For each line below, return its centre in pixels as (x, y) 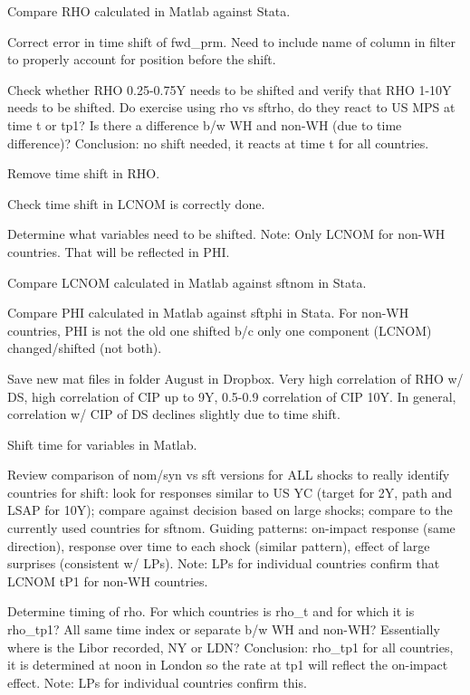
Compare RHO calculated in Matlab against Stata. (149, 11)
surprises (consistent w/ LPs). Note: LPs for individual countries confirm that (224, 563)
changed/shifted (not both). (85, 348)
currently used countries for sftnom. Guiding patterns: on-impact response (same (231, 528)
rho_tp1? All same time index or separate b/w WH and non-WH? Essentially (224, 629)
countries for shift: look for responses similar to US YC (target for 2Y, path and (230, 492)
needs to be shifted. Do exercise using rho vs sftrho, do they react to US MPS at (231, 107)
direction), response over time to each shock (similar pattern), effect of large (219, 545)
